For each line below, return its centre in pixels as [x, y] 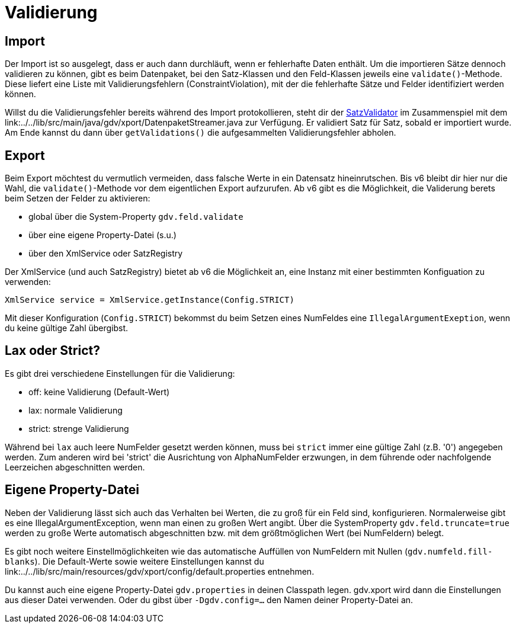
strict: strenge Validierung [79, 428]
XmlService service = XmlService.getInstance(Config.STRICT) [150, 300]
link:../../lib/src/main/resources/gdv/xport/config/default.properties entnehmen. [160, 571]
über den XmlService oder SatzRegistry [106, 254]
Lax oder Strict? [52, 351]
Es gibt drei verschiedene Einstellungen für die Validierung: [120, 373]
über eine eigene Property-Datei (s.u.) [102, 235]
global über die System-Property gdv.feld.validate [136, 217]
